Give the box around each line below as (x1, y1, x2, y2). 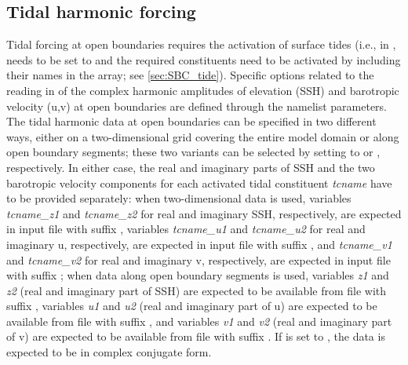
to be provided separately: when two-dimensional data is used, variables (6, 190, 352, 206)
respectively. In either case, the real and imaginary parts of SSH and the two (6, 159, 375, 175)
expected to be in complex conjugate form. (6, 344, 212, 360)
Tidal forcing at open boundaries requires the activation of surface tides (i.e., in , (6, 36, 396, 53)
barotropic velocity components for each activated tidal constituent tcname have (6, 174, 392, 191)
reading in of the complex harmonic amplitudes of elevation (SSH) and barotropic (6, 82, 399, 98)
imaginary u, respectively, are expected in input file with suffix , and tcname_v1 (6, 235, 392, 252)
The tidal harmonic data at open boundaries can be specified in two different (6, 113, 377, 130)
